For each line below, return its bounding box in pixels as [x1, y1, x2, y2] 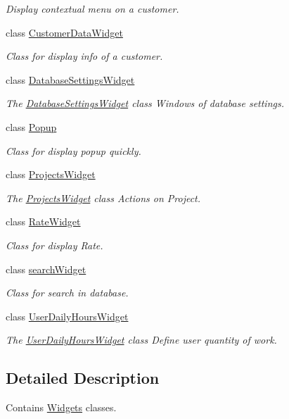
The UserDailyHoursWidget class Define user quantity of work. [6, 332, 277, 347]
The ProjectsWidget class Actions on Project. [6, 190, 201, 205]
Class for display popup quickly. [6, 143, 141, 158]
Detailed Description [6, 367, 160, 389]
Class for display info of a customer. [6, 49, 163, 63]
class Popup [6, 119, 57, 134]
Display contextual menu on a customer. [6, 1, 179, 15]
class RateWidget [6, 214, 81, 229]
